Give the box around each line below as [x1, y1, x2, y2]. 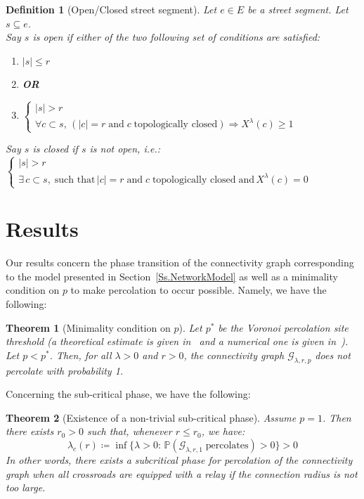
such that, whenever [86, 424, 172, 439]
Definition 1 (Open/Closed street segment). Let [6, 2, 217, 16]
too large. [6, 480, 46, 495]
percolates [205, 440, 249, 451]
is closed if [32, 141, 78, 156]
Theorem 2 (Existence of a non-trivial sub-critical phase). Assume [6, 410, 297, 425]
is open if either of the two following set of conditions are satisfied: [32, 30, 320, 44]
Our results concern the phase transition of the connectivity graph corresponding [6, 255, 354, 270]
